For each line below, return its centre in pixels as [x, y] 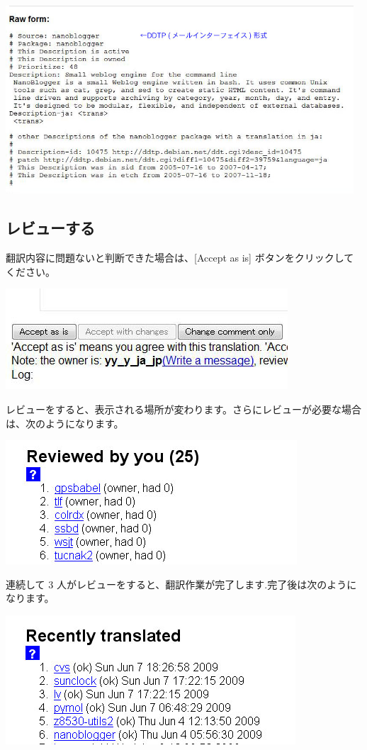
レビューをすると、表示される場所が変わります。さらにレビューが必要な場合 [184, 409]
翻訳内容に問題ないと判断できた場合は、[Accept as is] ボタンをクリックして [180, 258]
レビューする [50, 228]
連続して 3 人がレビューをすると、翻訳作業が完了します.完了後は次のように [181, 584]
